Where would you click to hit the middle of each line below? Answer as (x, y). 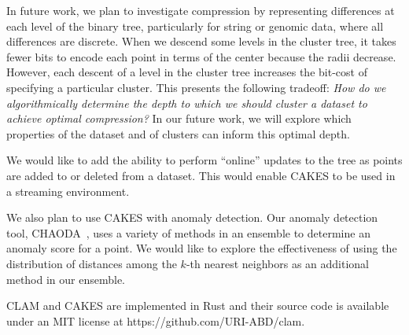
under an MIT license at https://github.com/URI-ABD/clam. (156, 320)
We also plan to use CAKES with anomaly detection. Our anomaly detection (192, 217)
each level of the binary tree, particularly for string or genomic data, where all (195, 26)
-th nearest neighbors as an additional (277, 263)
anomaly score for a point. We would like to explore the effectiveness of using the (202, 248)
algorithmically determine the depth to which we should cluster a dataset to (187, 103)
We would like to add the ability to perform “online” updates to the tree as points (204, 160)
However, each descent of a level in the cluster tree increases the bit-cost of (187, 72)
